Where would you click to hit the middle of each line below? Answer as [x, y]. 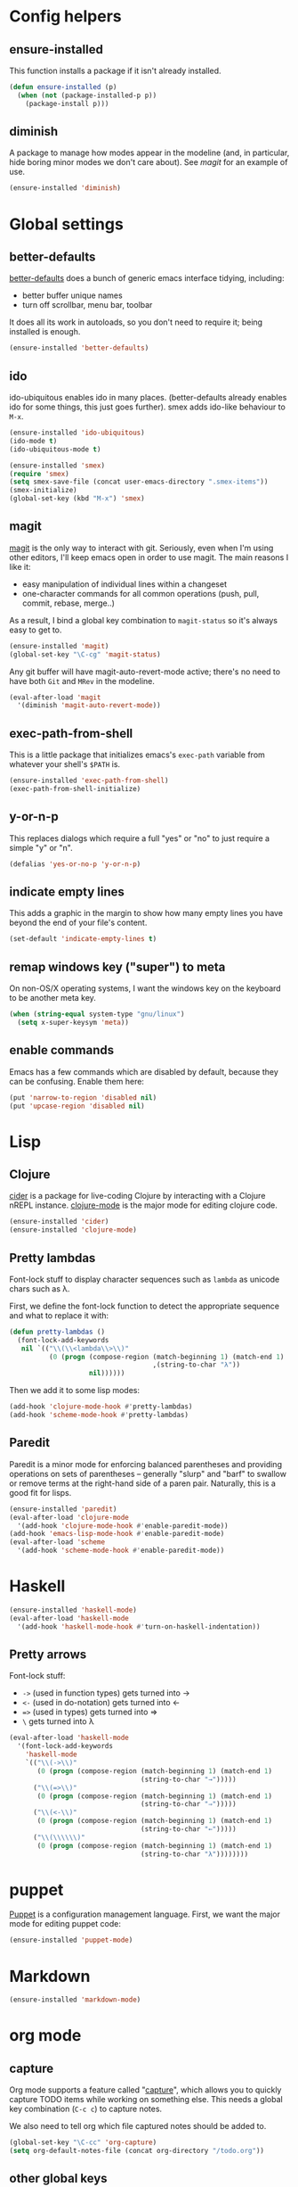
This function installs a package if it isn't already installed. [115, 70]
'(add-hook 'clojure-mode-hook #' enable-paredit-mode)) [123, 1526]
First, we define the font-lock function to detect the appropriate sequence [145, 1306]
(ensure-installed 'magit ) [59, 646]
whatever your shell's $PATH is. [65, 764]
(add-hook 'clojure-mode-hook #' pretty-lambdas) [101, 1407]
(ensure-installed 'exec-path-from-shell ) [89, 781]
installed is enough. [45, 332]
